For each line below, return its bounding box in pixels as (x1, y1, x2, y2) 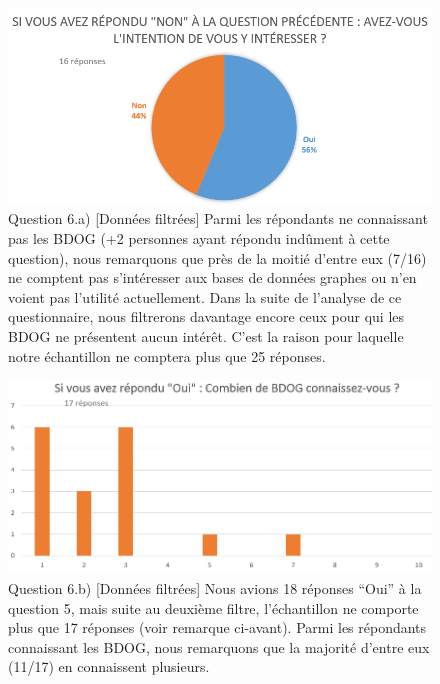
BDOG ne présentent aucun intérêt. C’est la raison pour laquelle (8, 325, 404, 346)
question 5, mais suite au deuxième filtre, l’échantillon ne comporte (8, 597, 419, 618)
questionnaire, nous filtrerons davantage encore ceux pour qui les (8, 306, 405, 327)
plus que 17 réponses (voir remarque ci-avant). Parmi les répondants (8, 617, 427, 638)
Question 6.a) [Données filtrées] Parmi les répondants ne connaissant (8, 208, 428, 229)
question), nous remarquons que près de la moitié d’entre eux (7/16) (8, 247, 427, 268)
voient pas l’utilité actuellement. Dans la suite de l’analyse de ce (8, 286, 402, 307)
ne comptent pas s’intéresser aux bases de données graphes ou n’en (8, 267, 417, 288)
